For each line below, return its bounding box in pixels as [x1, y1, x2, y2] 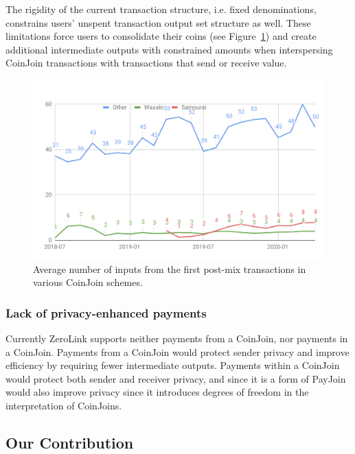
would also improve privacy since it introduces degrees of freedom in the [5, 385, 309, 399]
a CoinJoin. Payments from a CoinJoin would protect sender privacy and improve [5, 344, 350, 359]
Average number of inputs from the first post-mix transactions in [33, 261, 306, 276]
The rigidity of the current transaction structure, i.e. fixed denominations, [5, 2, 317, 16]
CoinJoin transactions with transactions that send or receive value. [5, 56, 287, 70]
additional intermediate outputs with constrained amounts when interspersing [5, 42, 333, 56]
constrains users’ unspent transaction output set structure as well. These [5, 15, 311, 29]
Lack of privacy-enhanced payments [5, 304, 207, 321]
